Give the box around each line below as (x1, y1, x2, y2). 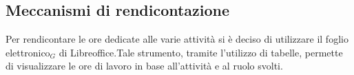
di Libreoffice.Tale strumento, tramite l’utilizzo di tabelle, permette (59, 45, 343, 59)
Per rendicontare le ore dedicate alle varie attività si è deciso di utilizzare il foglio (6, 32, 348, 46)
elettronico (6, 45, 50, 59)
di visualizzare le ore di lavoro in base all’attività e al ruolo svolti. (6, 58, 283, 73)
